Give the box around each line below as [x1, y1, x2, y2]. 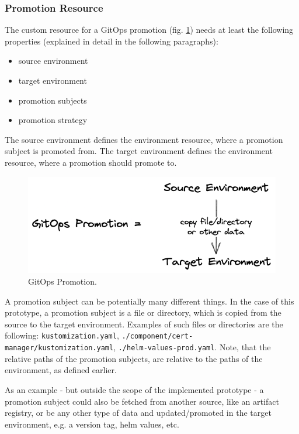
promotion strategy [18, 114, 88, 126]
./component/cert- [121, 332, 193, 341]
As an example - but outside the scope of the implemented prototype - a [5, 383, 264, 395]
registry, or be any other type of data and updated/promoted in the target [5, 406, 272, 419]
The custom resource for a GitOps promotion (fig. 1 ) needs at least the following [5, 23, 294, 36]
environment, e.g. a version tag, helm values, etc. [5, 418, 179, 430]
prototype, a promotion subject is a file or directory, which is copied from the [5, 306, 281, 319]
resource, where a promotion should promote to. [5, 156, 177, 168]
